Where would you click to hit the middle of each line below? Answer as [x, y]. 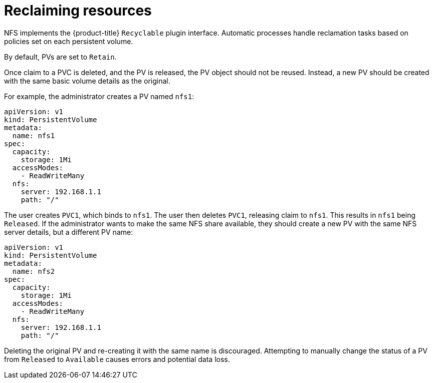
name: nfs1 [34, 135]
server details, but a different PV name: [69, 232]
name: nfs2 [34, 271]
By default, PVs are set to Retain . [60, 57]
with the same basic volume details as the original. [87, 81]
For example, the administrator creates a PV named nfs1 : [99, 96]
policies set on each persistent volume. [69, 41]
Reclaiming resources [78, 11]
